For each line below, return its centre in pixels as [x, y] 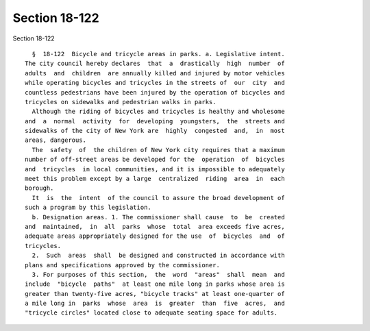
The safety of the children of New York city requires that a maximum [158, 150]
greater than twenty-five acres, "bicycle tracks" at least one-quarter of [155, 294]
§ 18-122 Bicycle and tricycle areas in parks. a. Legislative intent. [158, 54]
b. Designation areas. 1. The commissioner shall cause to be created [158, 217]
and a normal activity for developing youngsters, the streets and [155, 121]
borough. [39, 188]
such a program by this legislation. [88, 208]
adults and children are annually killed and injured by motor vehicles [155, 73]
